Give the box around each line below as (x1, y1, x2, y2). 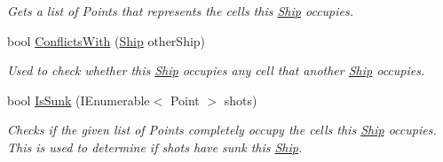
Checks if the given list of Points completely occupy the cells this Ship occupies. (7, 120, 437, 139)
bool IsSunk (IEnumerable (7, 90, 150, 109)
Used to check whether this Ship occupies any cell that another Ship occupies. (7, 61, 425, 80)
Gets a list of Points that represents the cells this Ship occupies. (7, 2, 354, 19)
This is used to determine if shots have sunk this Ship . (7, 137, 303, 156)
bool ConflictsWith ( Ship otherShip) (7, 31, 206, 50)
